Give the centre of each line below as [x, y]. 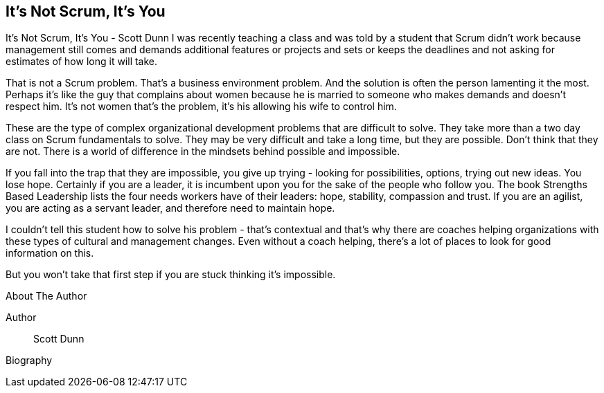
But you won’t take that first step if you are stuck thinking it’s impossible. [171, 275]
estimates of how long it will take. [82, 62]
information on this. [50, 253]
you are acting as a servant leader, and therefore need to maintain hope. [170, 208]
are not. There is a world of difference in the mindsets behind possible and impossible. [203, 152]
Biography [29, 360]
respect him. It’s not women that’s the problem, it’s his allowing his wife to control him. [201, 107]
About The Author [46, 296]
